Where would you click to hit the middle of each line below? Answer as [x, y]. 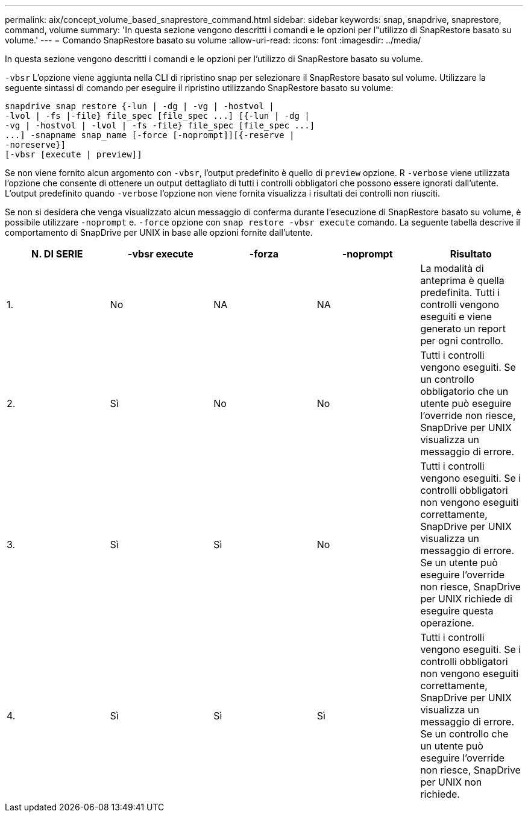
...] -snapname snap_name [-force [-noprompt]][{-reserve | [150, 135]
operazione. [447, 623]
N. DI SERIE [57, 254]
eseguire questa [457, 611]
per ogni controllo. [462, 341]
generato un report [463, 329]
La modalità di [452, 268]
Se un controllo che [464, 734]
